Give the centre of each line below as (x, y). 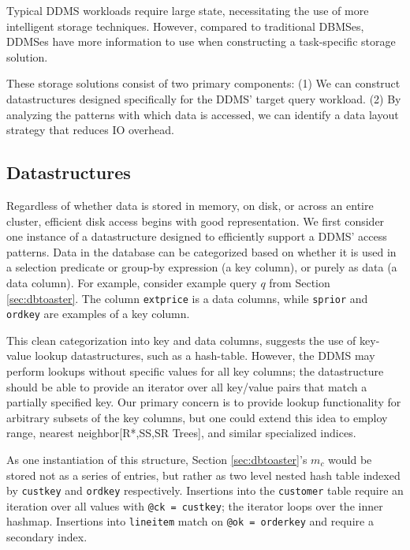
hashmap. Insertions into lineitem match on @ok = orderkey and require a (190, 521)
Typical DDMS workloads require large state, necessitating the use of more (188, 10)
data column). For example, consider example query (132, 282)
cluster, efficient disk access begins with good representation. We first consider (196, 221)
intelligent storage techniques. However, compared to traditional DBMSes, (185, 26)
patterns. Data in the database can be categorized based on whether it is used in (201, 251)
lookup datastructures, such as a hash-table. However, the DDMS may (205, 355)
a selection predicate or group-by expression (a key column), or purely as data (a (202, 267)
